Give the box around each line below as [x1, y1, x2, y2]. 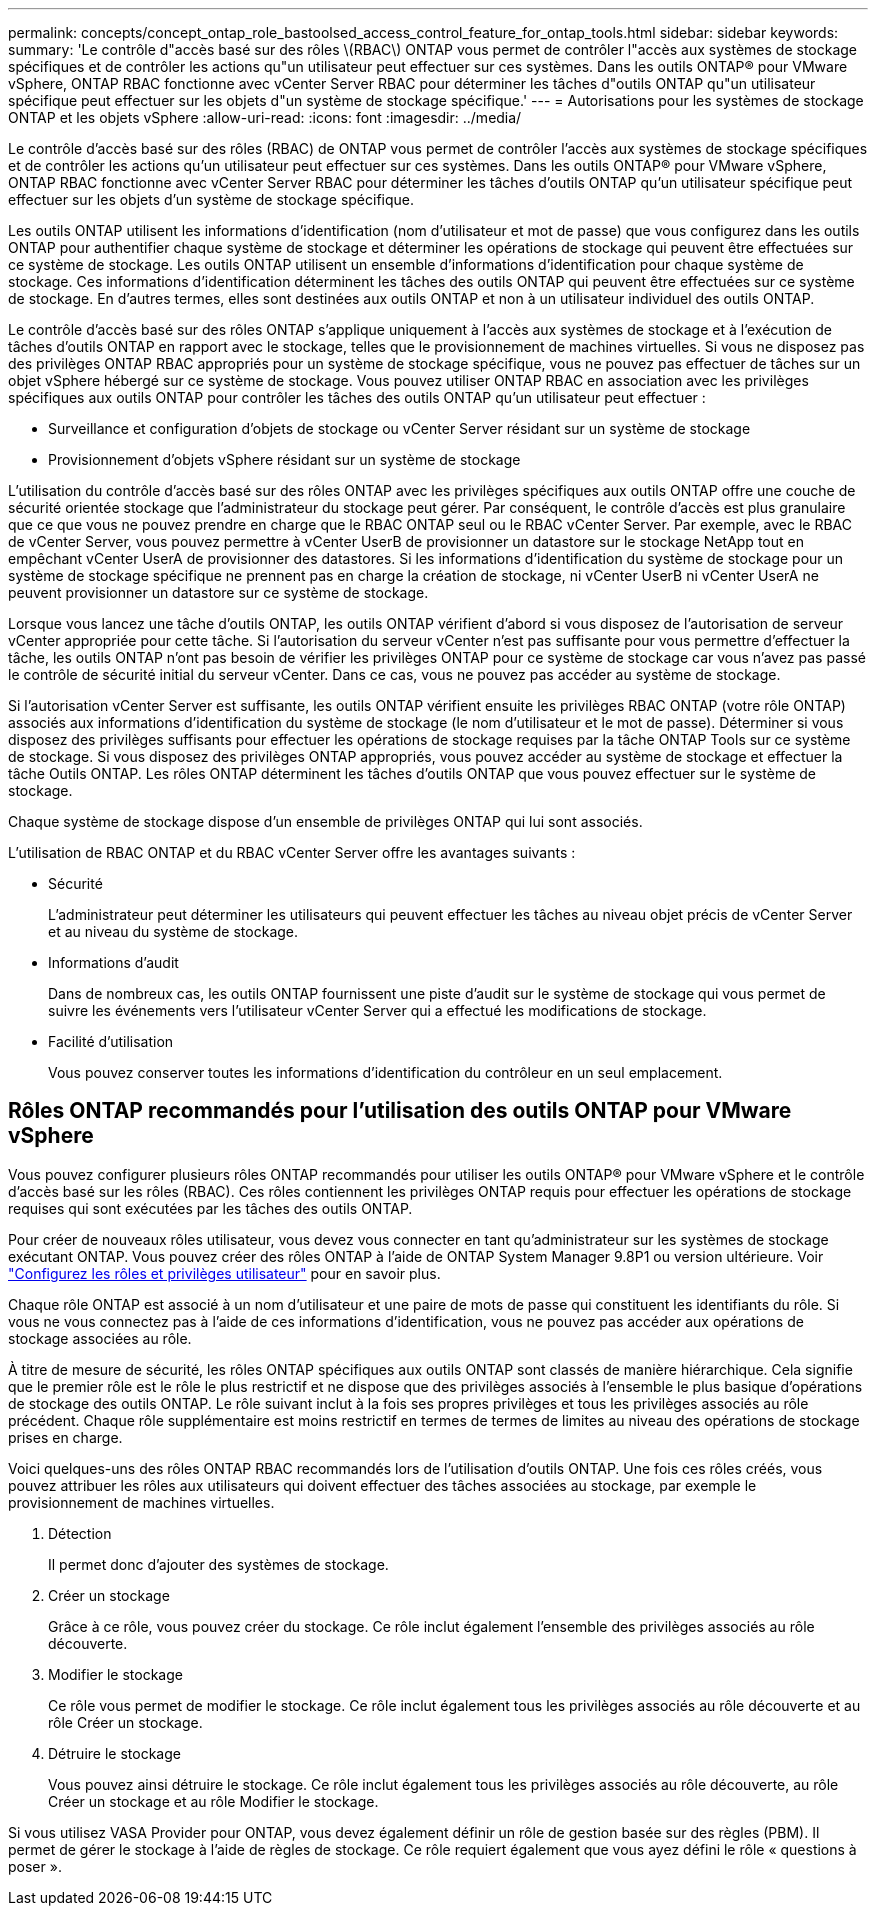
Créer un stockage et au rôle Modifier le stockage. [48, 1792, 379, 1810]
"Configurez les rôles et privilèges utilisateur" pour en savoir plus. [8, 1264, 441, 1282]
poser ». [8, 1857, 62, 1875]
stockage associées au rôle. [8, 1329, 192, 1347]
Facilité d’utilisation [48, 1033, 174, 1050]
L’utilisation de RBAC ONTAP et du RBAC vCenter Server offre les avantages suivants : [8, 844, 576, 861]
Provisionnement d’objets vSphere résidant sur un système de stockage [48, 451, 521, 468]
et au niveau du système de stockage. [48, 923, 299, 940]
